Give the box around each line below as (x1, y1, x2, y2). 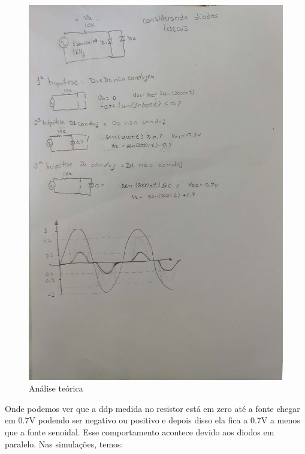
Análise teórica (29, 382, 83, 395)
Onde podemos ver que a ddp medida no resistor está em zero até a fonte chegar (5, 402, 300, 414)
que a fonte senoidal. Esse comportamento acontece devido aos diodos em (5, 426, 274, 438)
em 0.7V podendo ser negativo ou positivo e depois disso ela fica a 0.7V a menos (5, 414, 300, 426)
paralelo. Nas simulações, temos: (5, 437, 123, 450)
